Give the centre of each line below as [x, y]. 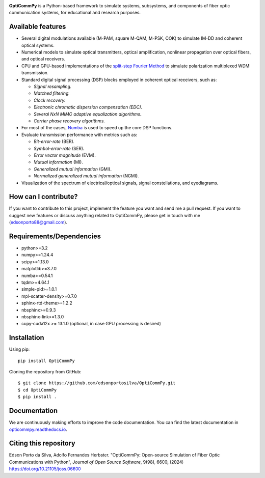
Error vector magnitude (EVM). [65, 155]
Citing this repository [42, 443]
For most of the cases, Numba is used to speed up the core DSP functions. [97, 128]
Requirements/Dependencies [55, 236]
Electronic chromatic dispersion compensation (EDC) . [88, 107]
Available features [38, 27]
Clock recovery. [50, 100]
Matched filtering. [52, 93]
